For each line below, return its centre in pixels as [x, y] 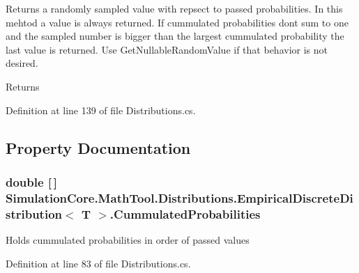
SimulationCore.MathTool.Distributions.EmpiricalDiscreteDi [179, 197]
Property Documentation [98, 147]
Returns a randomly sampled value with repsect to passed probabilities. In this [174, 8]
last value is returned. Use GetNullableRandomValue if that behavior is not [167, 49]
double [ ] [32, 181]
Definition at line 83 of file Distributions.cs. [98, 263]
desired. [22, 63]
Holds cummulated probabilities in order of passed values [128, 240]
